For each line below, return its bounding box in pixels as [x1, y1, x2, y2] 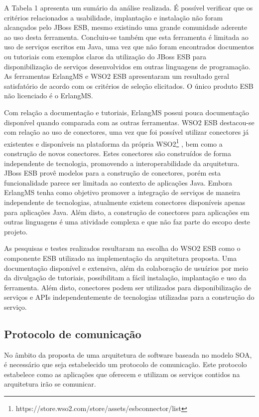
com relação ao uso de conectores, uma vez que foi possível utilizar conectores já [4, 127, 249, 137]
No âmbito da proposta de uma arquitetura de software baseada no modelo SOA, [4, 349, 252, 360]
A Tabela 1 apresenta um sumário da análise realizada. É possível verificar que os [4, 2, 253, 12]
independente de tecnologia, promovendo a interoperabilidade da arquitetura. [4, 158, 240, 168]
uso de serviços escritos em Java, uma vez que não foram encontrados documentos [4, 41, 254, 52]
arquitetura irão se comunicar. [4, 379, 96, 389]
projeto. [4, 226, 28, 236]
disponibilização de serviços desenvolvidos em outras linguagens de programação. [4, 61, 251, 71]
